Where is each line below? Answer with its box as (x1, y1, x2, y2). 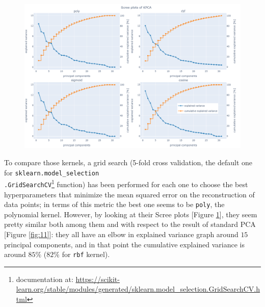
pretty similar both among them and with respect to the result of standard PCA (4, 219, 256, 229)
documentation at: (16, 273, 73, 284)
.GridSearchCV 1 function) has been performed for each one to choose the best (4, 177, 248, 189)
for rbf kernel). (62, 249, 110, 260)
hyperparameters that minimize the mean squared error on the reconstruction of (4, 189, 255, 199)
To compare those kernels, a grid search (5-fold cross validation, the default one (4, 157, 253, 167)
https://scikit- (75, 273, 120, 284)
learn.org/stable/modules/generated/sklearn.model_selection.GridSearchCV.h (16, 284, 260, 294)
